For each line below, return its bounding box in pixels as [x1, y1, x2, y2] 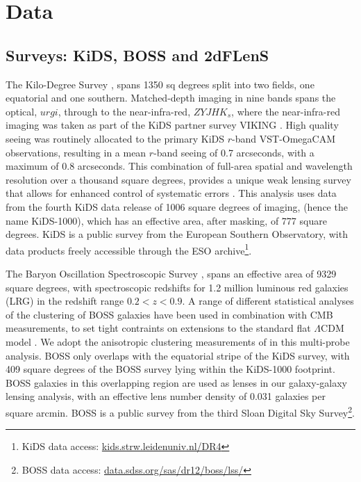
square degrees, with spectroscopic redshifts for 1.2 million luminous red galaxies [6, 280, 349, 294]
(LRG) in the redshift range [6, 294, 124, 308]
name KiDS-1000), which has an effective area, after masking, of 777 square [6, 213, 327, 227]
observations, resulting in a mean [6, 145, 146, 159]
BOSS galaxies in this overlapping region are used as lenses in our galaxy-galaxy [6, 375, 347, 389]
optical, [6, 104, 37, 118]
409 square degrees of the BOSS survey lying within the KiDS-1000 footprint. [6, 362, 335, 376]
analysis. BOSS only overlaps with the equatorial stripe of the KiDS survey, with [6, 348, 350, 362]
